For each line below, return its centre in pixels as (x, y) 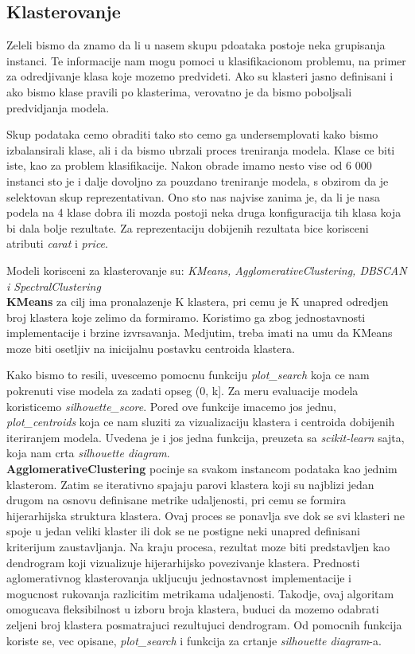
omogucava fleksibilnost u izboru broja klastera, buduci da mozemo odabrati (193, 609)
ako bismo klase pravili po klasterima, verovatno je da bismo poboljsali (179, 91)
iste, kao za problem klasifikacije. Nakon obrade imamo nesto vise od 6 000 (189, 165)
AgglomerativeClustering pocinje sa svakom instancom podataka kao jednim (202, 469)
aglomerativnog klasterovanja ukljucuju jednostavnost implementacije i (179, 578)
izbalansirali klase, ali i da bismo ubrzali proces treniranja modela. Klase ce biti (201, 149)
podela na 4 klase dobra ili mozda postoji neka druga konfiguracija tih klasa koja (204, 212)
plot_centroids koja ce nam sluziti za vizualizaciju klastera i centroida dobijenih (201, 422)
